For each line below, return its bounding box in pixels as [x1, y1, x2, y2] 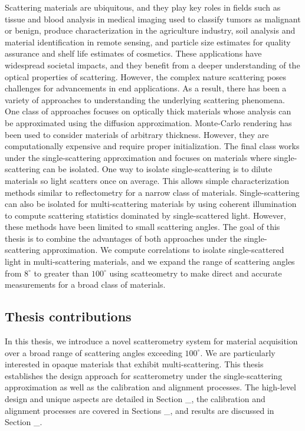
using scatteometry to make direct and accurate [109, 267, 282, 279]
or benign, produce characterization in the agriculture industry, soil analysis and [5, 24, 296, 37]
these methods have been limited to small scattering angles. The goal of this [5, 221, 280, 233]
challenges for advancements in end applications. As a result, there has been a [5, 82, 287, 94]
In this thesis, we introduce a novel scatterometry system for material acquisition [5, 335, 298, 347]
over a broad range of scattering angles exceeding [5, 346, 182, 358]
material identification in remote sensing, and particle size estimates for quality [5, 35, 291, 48]
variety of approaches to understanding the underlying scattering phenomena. [5, 93, 285, 106]
